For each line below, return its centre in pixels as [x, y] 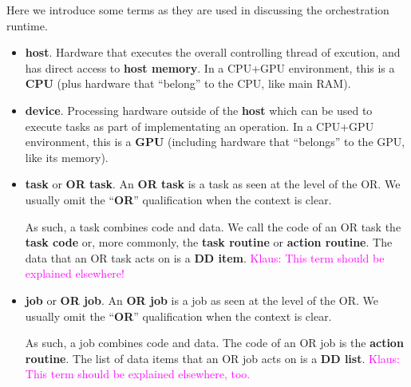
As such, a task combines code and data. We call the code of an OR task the [213, 226]
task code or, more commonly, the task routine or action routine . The [209, 242]
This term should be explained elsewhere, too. [138, 374]
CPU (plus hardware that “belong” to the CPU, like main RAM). [188, 83]
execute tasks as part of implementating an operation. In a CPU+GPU [200, 126]
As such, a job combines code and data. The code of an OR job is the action [214, 343]
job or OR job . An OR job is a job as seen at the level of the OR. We [202, 300]
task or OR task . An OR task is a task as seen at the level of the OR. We [213, 184]
